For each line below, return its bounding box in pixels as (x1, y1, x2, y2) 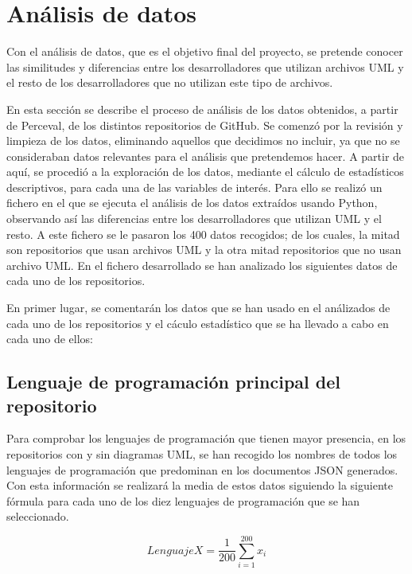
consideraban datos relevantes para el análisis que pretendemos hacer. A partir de (6, 147, 405, 164)
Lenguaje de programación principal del (6, 369, 340, 394)
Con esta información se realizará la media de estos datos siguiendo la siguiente (6, 477, 393, 494)
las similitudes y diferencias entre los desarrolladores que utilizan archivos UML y (6, 58, 404, 75)
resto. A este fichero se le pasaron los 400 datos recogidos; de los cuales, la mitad (6, 225, 400, 242)
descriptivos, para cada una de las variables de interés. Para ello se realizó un (6, 178, 383, 195)
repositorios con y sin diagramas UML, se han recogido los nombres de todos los (6, 446, 398, 462)
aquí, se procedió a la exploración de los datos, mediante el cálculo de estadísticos (6, 163, 404, 180)
